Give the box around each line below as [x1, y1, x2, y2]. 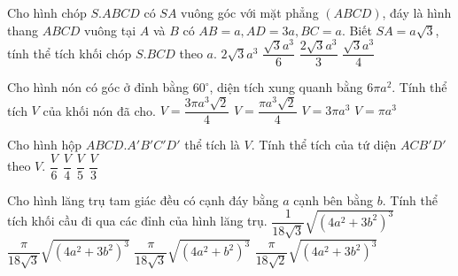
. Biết [341, 20, 372, 39]
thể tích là [184, 135, 240, 154]
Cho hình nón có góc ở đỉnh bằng [7, 78, 189, 96]
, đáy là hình [382, 4, 452, 21]
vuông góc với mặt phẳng [181, 4, 319, 21]
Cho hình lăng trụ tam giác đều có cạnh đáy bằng [7, 190, 279, 209]
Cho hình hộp [7, 135, 82, 154]
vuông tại [84, 20, 136, 39]
